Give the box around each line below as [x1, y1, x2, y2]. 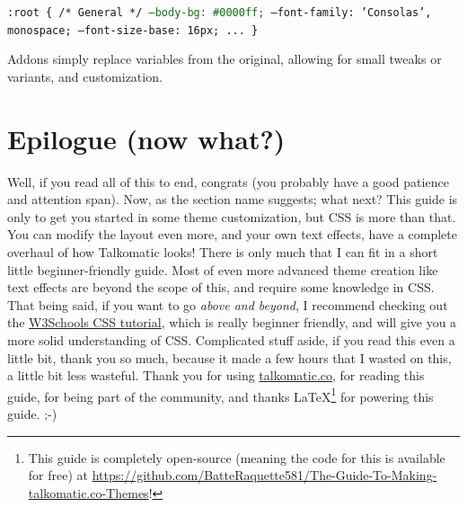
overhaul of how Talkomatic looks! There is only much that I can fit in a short [7, 243, 438, 261]
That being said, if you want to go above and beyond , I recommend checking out [7, 295, 448, 314]
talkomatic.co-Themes [28, 483, 149, 502]
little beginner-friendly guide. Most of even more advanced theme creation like [7, 260, 438, 279]
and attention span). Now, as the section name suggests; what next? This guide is [7, 190, 458, 209]
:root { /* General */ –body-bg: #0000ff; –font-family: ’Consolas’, [7, 6, 432, 19]
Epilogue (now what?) [7, 120, 286, 156]
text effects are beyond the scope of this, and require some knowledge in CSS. [7, 278, 435, 297]
